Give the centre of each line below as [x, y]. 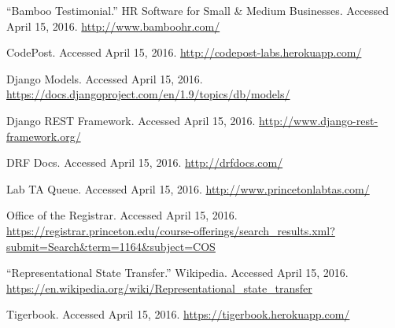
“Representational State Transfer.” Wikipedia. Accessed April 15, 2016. [177, 273]
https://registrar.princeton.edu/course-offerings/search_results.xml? [171, 230]
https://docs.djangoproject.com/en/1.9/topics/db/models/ [148, 94]
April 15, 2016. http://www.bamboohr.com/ [113, 26]
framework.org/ [44, 136]
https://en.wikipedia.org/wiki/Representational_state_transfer [159, 287]
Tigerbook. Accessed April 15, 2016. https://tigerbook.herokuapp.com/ [178, 314]
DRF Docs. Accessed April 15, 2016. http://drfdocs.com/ [145, 162]
